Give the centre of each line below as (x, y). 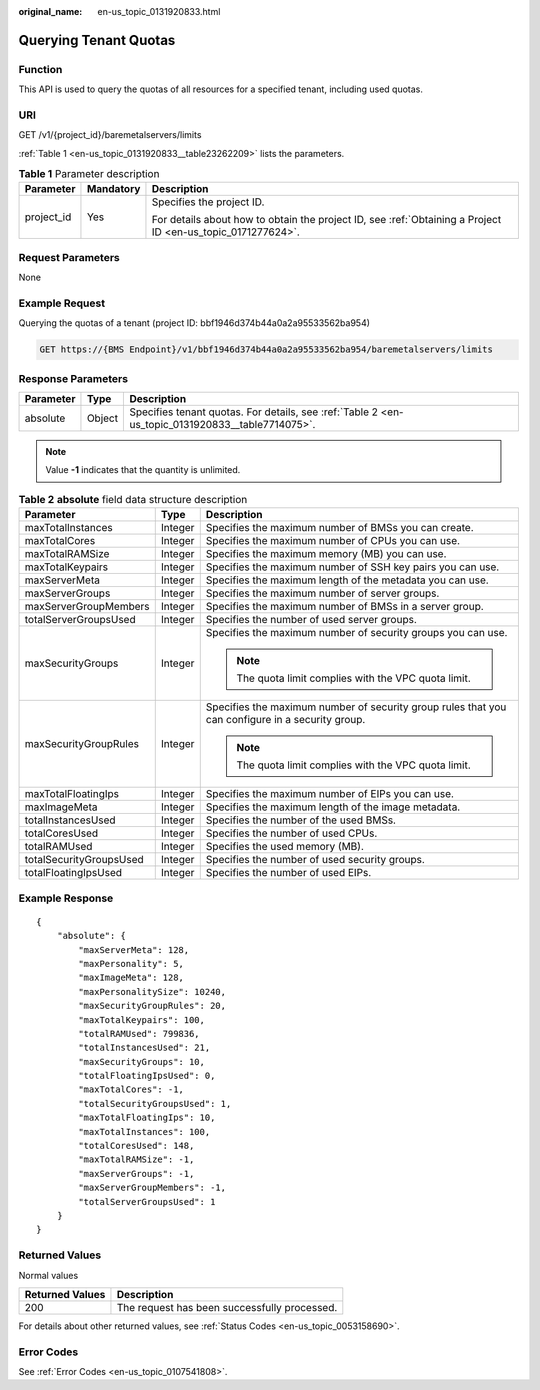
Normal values (48, 1275)
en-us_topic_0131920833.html (159, 11)
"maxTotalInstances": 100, (144, 1131)
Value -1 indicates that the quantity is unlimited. (143, 470)
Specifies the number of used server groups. (311, 620)
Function (40, 69)
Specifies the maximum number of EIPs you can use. (330, 794)
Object (102, 418)
